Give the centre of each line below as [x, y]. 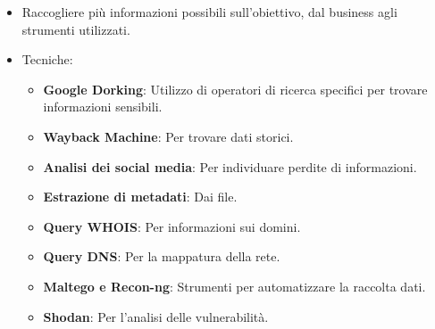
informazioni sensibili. [103, 107]
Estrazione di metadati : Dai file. [140, 197]
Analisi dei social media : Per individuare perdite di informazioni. [230, 166]
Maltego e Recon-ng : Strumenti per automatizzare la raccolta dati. [234, 286]
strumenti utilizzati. [76, 29]
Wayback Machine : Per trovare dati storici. [168, 136]
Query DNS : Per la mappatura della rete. [162, 256]
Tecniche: [47, 59]
